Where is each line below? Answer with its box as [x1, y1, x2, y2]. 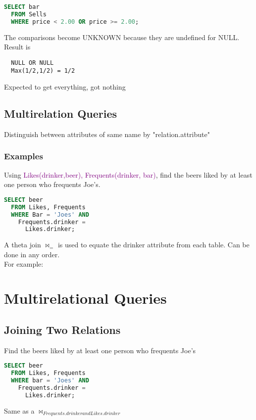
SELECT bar [4, 3, 40, 10]
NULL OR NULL [11, 59, 54, 66]
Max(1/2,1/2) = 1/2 [11, 67, 75, 75]
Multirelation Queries [4, 106, 117, 121]
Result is [4, 42, 31, 52]
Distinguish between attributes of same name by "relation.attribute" [4, 129, 210, 139]
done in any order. [4, 249, 60, 259]
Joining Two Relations [4, 322, 121, 337]
